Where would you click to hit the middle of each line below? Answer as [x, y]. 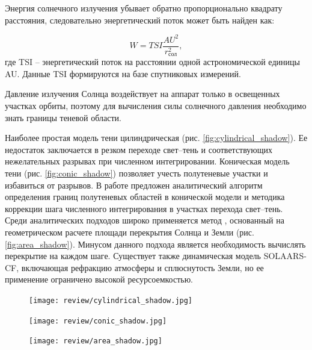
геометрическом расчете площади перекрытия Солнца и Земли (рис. [130, 232]
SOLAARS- [285, 256]
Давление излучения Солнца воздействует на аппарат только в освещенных [142, 94]
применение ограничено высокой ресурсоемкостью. [99, 279]
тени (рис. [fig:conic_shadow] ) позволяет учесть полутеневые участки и [136, 173]
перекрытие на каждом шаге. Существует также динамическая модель [133, 256]
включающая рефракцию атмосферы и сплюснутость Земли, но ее [142, 267]
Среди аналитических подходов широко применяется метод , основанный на [145, 220]
